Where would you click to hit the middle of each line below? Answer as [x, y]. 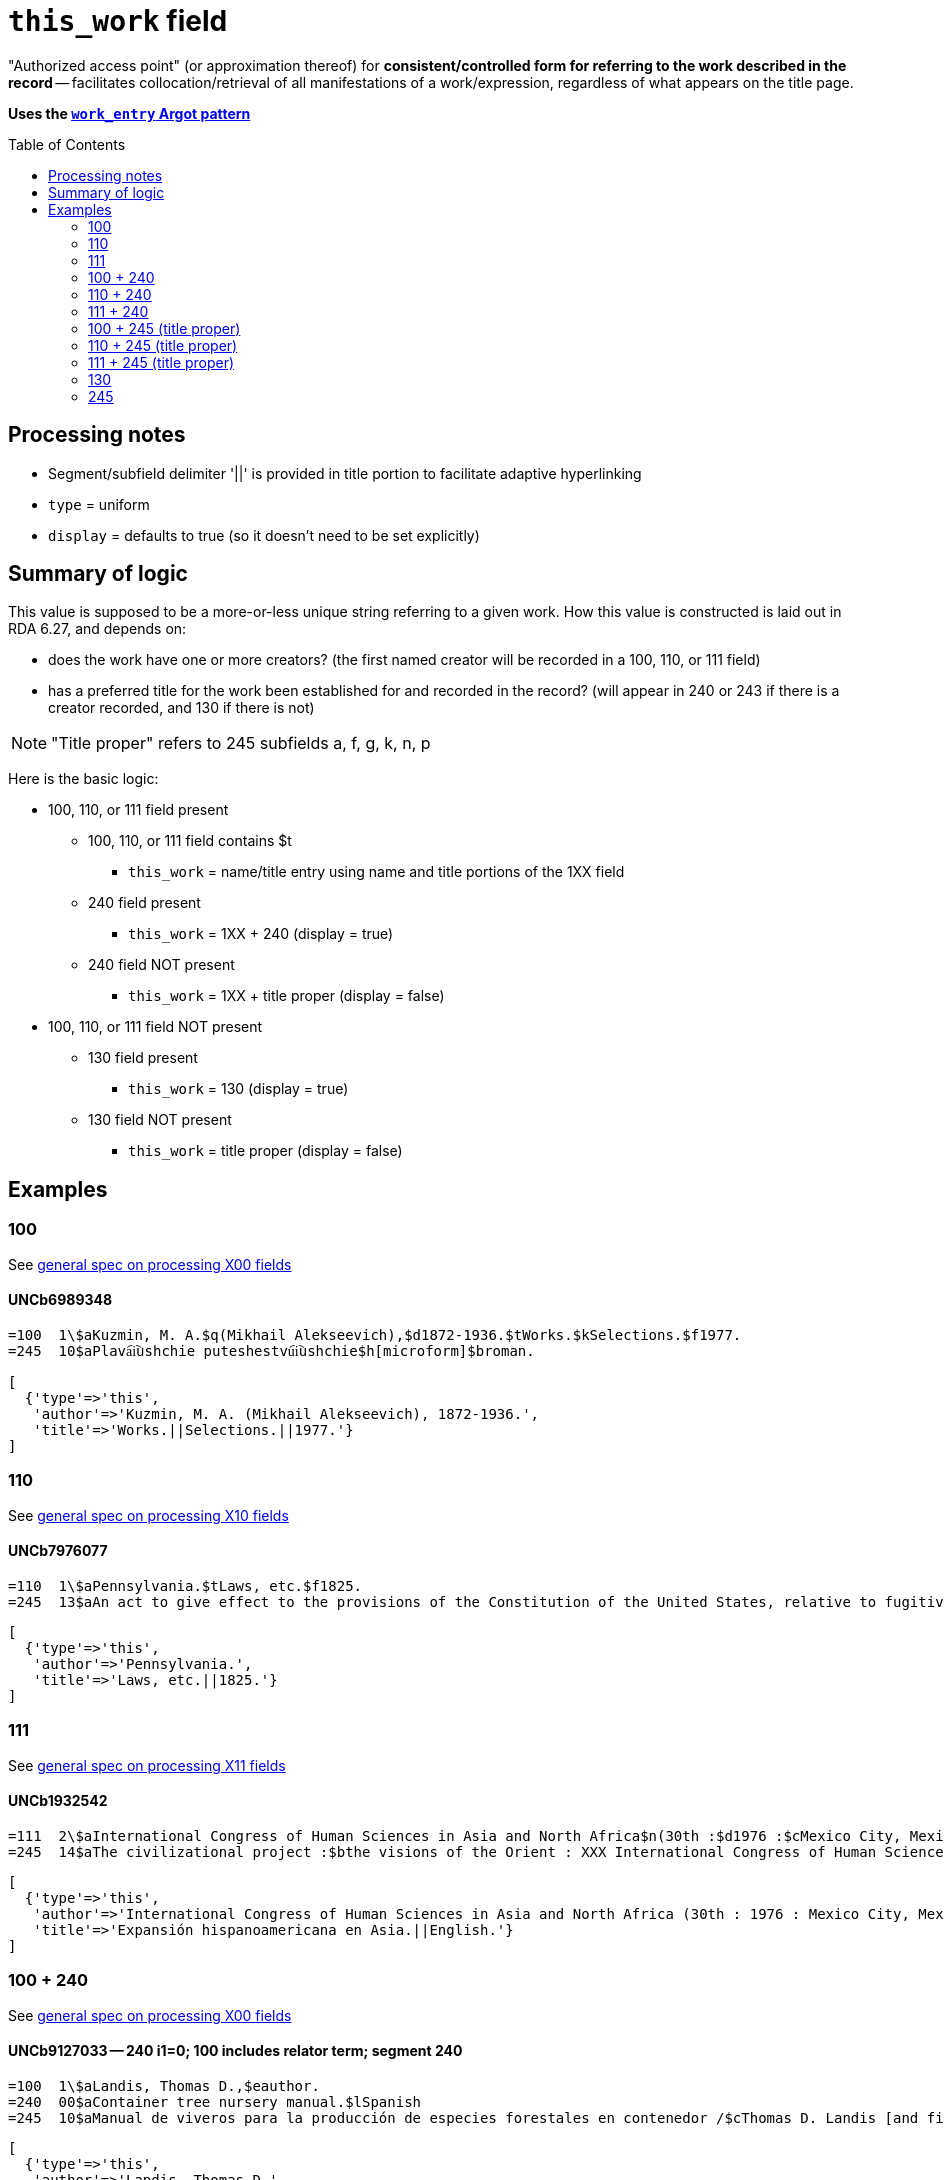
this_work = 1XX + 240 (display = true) [261, 934]
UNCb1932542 [58, 1801]
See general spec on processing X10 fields [148, 1515]
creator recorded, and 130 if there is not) [181, 708]
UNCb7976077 [58, 1551]
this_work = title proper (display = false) [265, 1151]
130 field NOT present [160, 1120]
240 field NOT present [161, 965]
